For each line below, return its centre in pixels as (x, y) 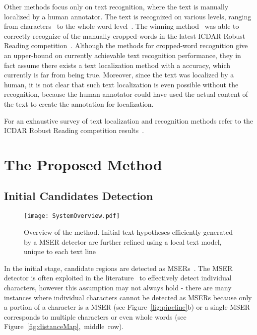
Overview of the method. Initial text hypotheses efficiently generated (128, 232)
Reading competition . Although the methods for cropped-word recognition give (126, 45)
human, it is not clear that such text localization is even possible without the (121, 84)
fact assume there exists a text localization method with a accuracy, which (117, 65)
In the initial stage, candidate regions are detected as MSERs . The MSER (118, 268)
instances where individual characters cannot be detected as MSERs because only (128, 297)
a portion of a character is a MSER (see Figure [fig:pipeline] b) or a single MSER (127, 307)
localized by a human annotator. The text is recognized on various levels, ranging (128, 16)
